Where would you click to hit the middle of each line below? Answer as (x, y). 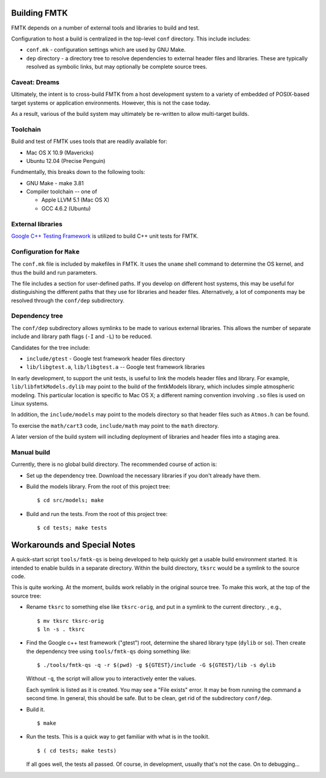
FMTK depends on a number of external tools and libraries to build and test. (105, 28)
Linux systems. (30, 403)
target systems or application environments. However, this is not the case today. (111, 103)
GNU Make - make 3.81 (55, 183)
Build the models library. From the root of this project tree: (98, 486)
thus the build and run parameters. (54, 272)
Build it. (36, 709)
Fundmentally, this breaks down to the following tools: (78, 172)
